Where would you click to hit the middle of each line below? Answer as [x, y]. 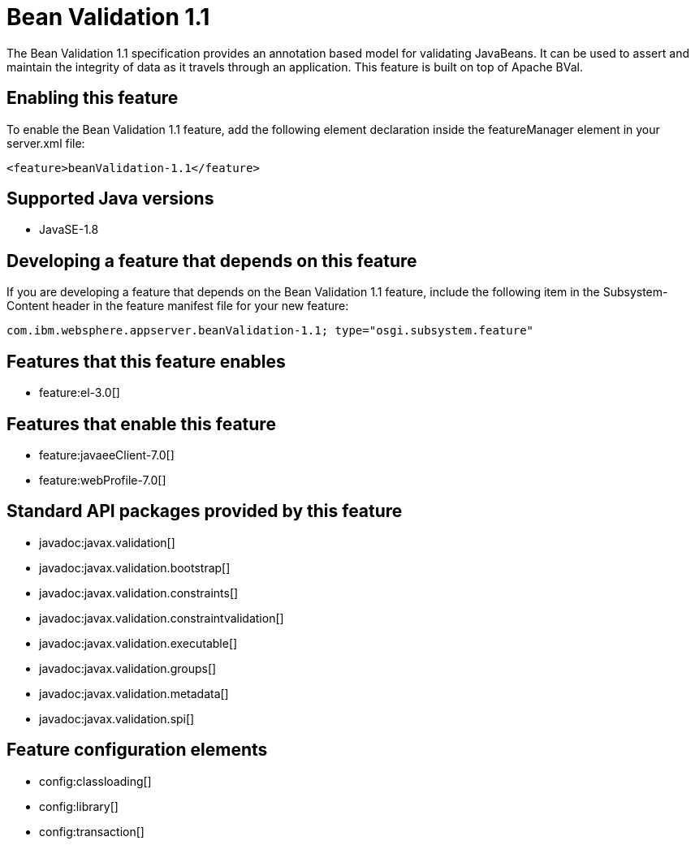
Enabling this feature [93, 98]
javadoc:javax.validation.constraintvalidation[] [162, 618]
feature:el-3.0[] [80, 393]
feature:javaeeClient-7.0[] [107, 455]
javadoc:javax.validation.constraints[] [139, 593]
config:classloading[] [95, 781]
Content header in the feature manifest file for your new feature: [178, 306]
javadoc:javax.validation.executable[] [138, 643]
